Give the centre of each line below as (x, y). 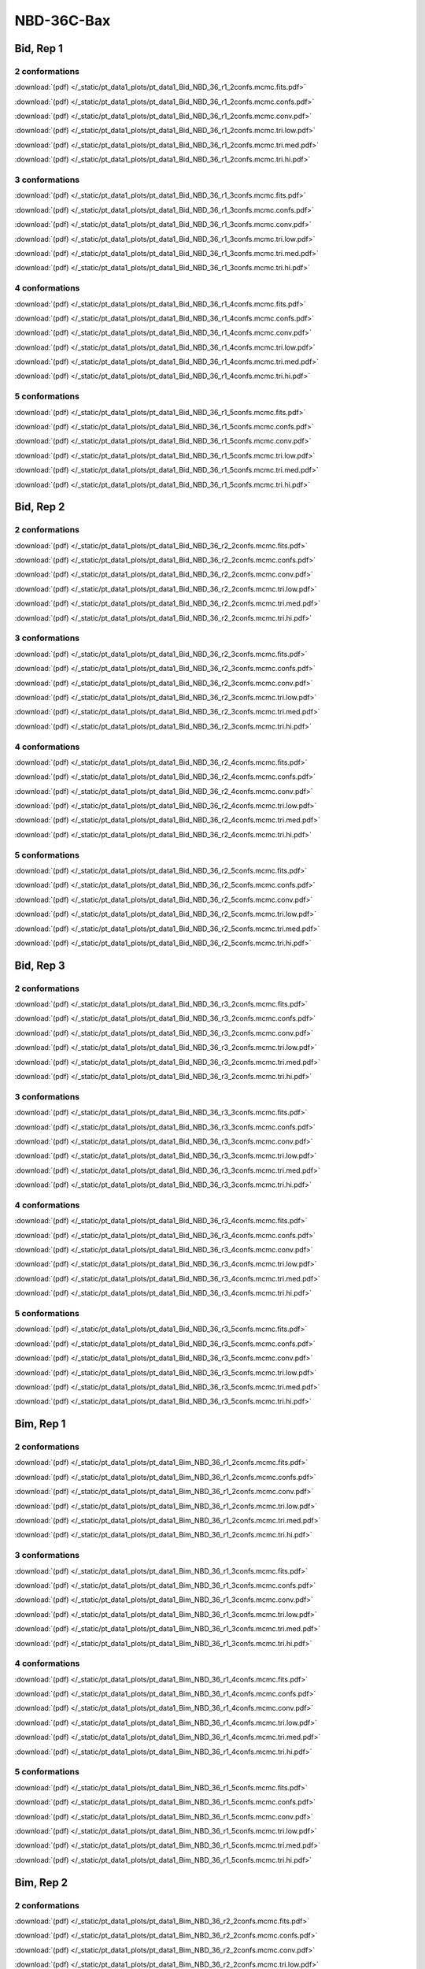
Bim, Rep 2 (41, 1882)
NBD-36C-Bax (63, 20)
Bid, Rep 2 (40, 507)
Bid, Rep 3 (40, 965)
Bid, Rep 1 (39, 48)
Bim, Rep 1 (40, 1424)
